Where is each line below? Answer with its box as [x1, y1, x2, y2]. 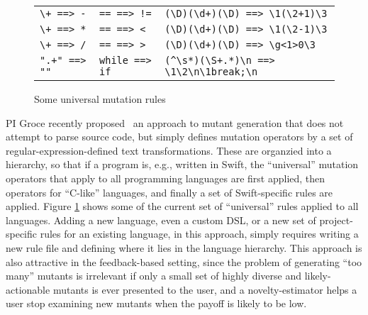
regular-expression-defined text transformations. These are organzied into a [6, 143, 332, 157]
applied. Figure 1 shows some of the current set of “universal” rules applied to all [6, 199, 359, 214]
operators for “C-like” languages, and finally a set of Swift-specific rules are [6, 184, 333, 199]
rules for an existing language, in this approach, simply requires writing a [40, 226, 359, 241]
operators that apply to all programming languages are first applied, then [6, 170, 325, 185]
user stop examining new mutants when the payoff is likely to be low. [6, 296, 307, 311]
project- [319, 212, 353, 227]
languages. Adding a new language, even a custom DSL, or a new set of [6, 212, 316, 227]
